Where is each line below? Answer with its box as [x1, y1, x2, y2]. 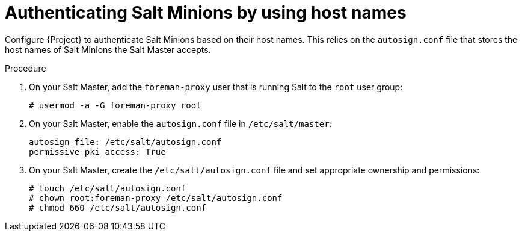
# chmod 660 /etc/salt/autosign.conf [29, 202, 207, 213]
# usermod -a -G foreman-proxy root [29, 100, 201, 110]
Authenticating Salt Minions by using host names [5, 2, 407, 23]
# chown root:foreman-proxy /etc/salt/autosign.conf [29, 193, 283, 203]
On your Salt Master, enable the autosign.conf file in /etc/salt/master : [29, 118, 332, 129]
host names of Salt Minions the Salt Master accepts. [5, 44, 211, 55]
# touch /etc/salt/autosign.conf [29, 183, 186, 193]
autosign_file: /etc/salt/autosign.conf [29, 137, 222, 147]
